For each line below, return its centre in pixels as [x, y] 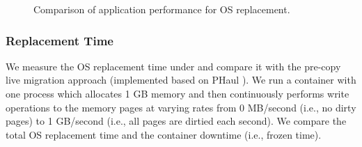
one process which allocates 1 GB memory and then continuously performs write [178, 93]
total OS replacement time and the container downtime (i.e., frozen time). [164, 134]
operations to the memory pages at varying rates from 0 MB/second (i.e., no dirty [181, 107]
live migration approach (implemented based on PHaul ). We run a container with [181, 80]
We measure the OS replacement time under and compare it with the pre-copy [173, 66]
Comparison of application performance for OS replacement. [162, 9]
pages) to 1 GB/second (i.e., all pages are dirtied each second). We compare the [176, 121]
